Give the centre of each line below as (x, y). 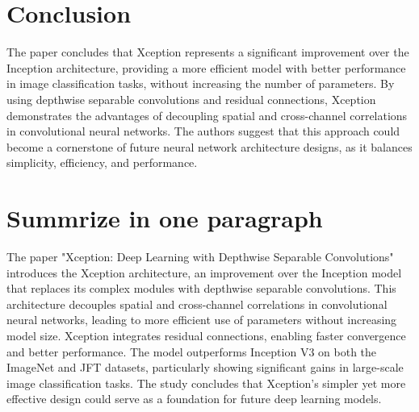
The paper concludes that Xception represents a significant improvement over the (208, 52)
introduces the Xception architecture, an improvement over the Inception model (204, 272)
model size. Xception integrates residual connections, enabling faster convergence (206, 335)
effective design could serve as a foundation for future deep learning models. (194, 399)
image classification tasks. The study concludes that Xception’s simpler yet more (206, 383)
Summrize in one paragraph (165, 218)
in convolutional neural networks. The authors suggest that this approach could (203, 131)
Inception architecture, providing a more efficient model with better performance (206, 67)
